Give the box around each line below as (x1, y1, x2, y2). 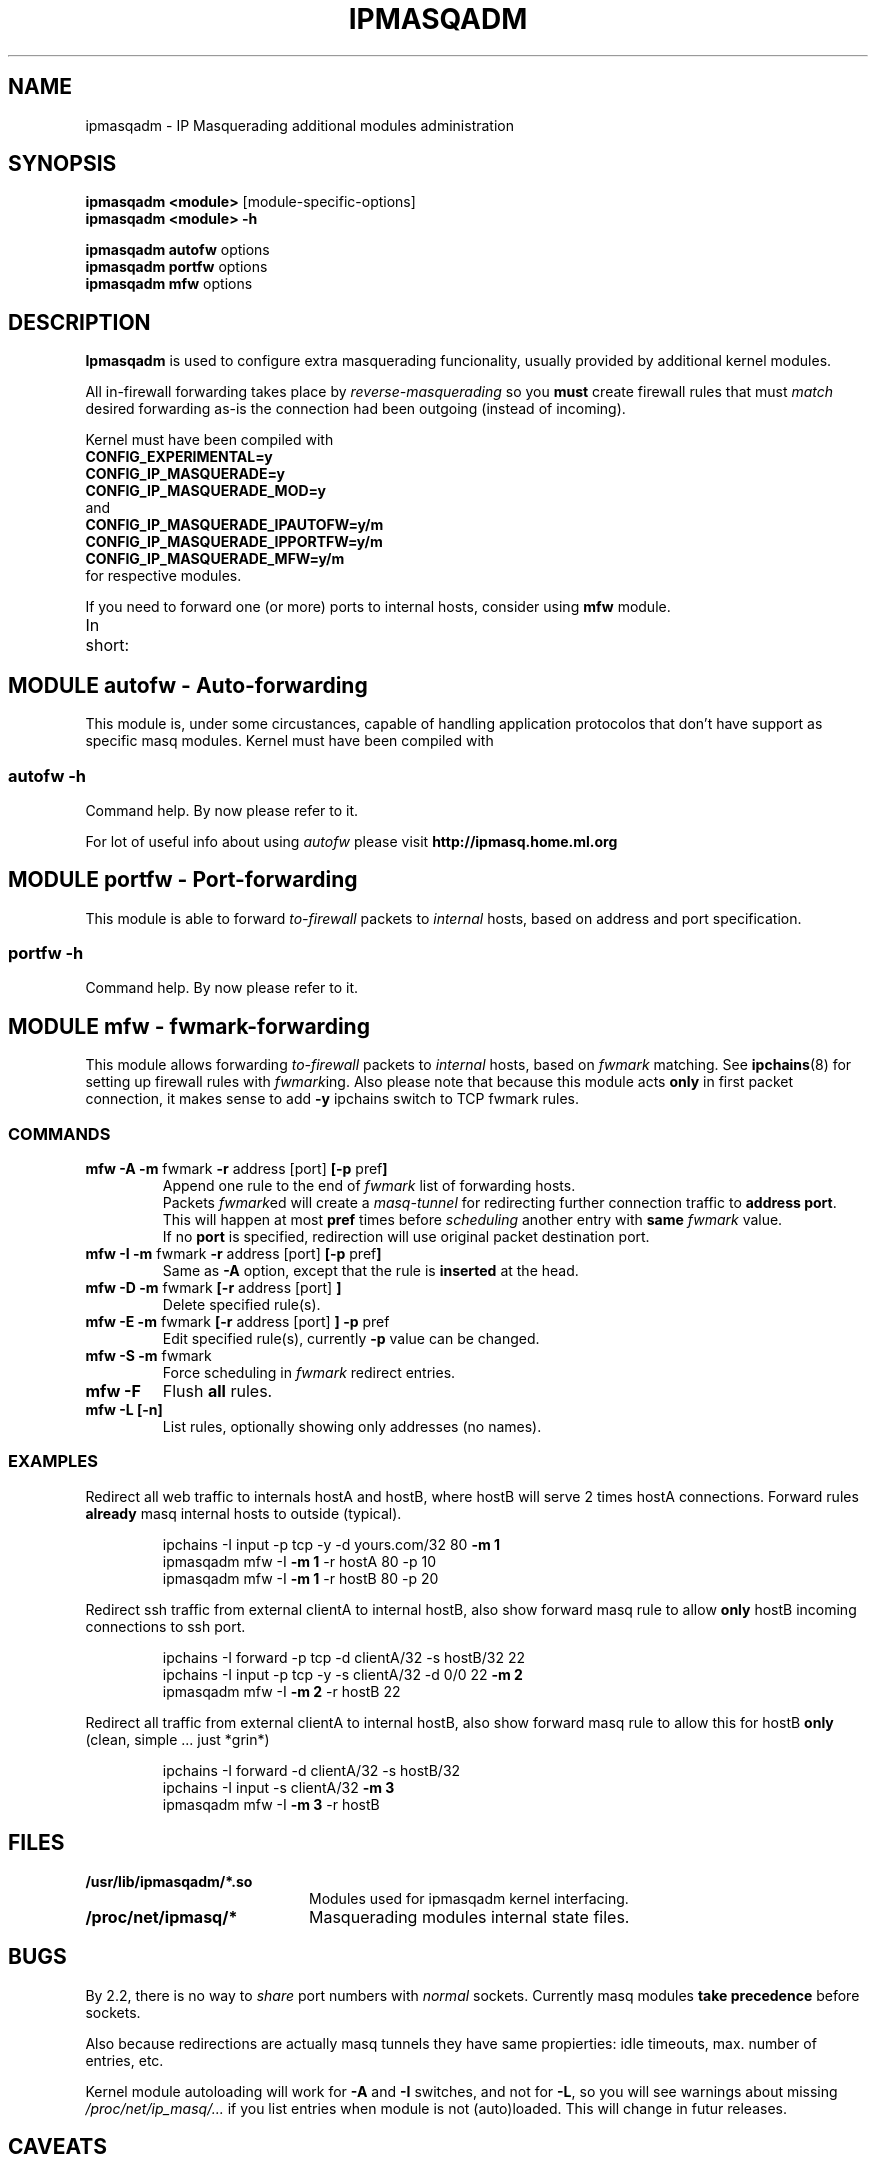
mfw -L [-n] (85, 1401, 163, 1419)
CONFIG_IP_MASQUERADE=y (85, 465, 285, 483)
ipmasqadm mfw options (85, 275, 253, 293)
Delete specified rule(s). (162, 1296, 321, 1314)
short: (85, 635, 130, 656)
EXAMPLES (8, 1451, 98, 1472)
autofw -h (8, 765, 87, 786)
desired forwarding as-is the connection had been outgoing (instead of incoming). (85, 400, 626, 418)
